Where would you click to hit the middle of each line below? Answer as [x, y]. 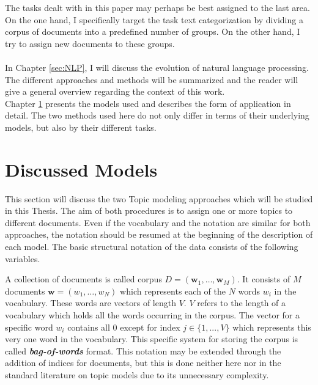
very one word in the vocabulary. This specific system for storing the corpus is [152, 339]
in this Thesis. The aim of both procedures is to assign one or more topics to [149, 211]
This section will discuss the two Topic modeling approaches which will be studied [159, 198]
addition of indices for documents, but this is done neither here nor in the [143, 363]
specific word [29, 327]
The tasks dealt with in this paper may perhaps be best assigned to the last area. [157, 7]
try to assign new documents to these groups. [90, 43]
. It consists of [264, 279]
